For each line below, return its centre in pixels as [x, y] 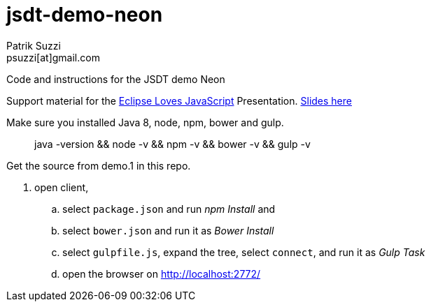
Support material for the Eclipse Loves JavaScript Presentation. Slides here [179, 100]
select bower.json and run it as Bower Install [168, 230]
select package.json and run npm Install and [169, 209]
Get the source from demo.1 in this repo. [99, 165]
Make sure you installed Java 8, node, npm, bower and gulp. [145, 122]
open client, [62, 187]
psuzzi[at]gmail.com [53, 57]
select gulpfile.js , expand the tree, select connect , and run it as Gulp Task [244, 252]
